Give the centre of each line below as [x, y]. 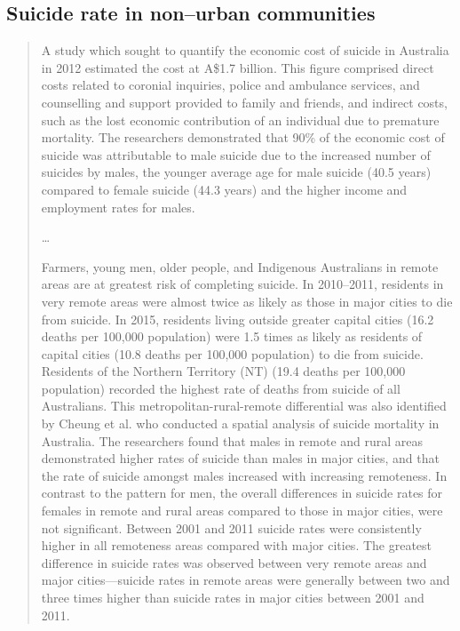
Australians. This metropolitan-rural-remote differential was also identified [244, 406]
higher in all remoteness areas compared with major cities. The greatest [237, 545]
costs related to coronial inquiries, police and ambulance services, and [230, 85]
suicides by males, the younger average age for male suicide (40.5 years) [236, 172]
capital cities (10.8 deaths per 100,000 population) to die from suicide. [232, 353]
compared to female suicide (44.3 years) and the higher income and [224, 189]
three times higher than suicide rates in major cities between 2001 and [233, 598]
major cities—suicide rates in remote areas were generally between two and [246, 580]
